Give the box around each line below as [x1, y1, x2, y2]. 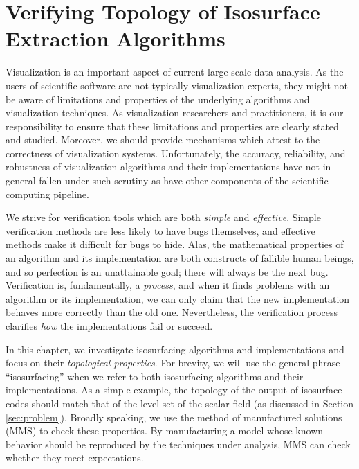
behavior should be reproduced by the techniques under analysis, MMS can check [6, 436, 351, 451]
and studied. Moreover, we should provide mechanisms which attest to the [6, 132, 320, 147]
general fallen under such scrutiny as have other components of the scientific [6, 173, 329, 188]
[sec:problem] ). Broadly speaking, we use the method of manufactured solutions [6, 409, 342, 424]
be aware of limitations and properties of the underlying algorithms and [6, 91, 310, 106]
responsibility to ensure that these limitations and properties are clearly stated [6, 118, 339, 133]
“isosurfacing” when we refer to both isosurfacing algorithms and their [6, 369, 304, 383]
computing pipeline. [6, 186, 89, 201]
